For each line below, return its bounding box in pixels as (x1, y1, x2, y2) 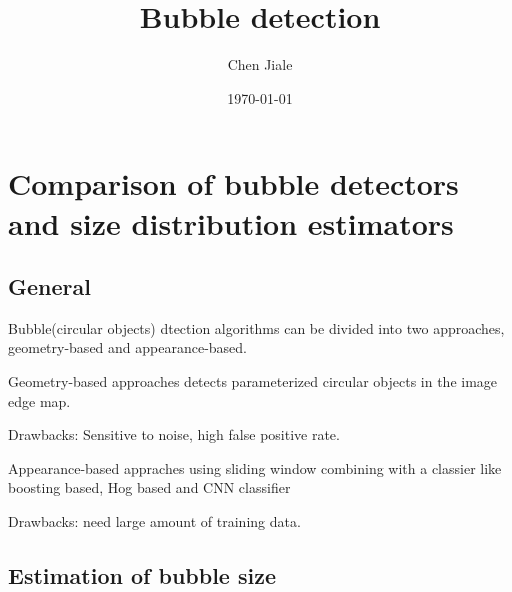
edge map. (8, 390, 71, 411)
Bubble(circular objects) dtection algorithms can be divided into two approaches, (8, 317, 505, 338)
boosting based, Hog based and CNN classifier (8, 477, 291, 498)
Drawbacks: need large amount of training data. (8, 511, 301, 532)
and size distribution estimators (8, 202, 454, 243)
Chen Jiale (227, 54, 293, 75)
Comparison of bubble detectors (8, 163, 459, 204)
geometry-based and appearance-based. (8, 337, 248, 358)
